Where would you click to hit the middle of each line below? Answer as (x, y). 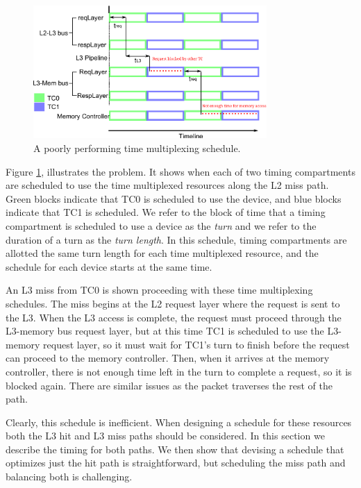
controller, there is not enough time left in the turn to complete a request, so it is (179, 371)
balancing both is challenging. (69, 477)
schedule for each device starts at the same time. (109, 266)
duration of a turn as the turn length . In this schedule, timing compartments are (176, 239)
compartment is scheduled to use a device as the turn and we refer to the (161, 225)
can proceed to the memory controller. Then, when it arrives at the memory (168, 358)
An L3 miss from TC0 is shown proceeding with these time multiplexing (159, 290)
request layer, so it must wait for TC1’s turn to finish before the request (196, 344)
